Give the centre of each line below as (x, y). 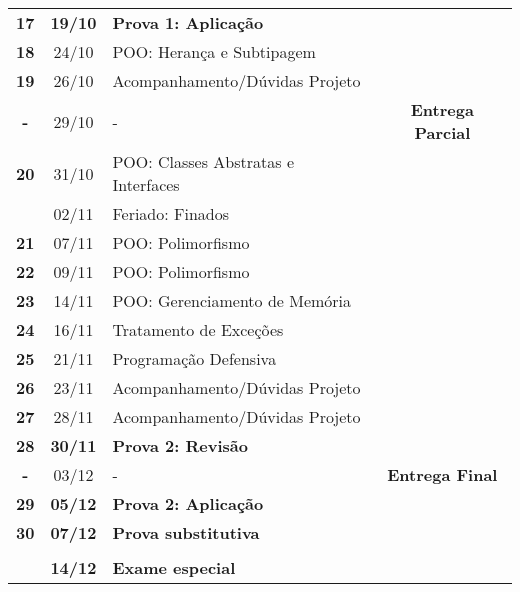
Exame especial (174, 567)
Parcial (442, 132)
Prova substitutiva (186, 532)
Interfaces (146, 184)
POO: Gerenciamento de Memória (232, 300)
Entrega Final (442, 474)
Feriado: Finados (171, 213)
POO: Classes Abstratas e (203, 161)
